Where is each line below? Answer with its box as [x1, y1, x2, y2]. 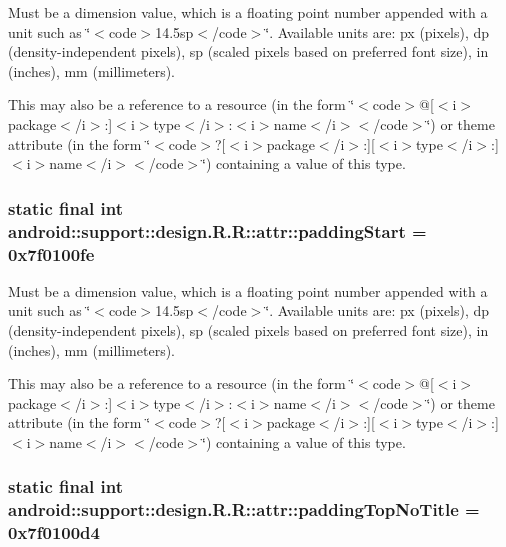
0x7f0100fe [8, 241, 95, 266]
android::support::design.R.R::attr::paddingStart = [8, 218, 427, 243]
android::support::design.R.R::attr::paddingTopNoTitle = [8, 497, 480, 522]
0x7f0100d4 [8, 520, 100, 545]
